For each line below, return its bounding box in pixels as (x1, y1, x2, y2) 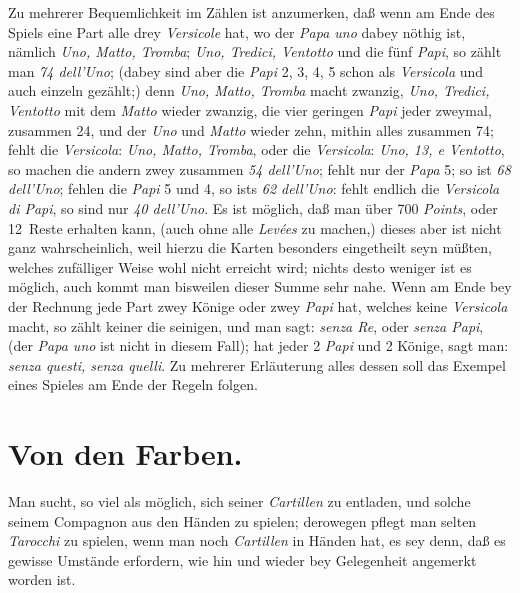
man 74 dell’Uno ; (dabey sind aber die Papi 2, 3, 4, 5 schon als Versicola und (8, 60, 484, 81)
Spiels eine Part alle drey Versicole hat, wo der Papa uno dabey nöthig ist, (8, 21, 466, 42)
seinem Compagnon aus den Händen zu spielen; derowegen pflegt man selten (8, 510, 477, 531)
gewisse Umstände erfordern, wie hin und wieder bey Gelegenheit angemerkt (8, 549, 477, 570)
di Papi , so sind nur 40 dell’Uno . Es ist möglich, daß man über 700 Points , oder (8, 197, 498, 218)
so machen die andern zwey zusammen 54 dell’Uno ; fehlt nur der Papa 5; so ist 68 (8, 158, 511, 179)
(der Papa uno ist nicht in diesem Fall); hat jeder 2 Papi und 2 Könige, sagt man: (8, 335, 509, 356)
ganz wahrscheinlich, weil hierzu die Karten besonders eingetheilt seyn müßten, (8, 237, 492, 258)
